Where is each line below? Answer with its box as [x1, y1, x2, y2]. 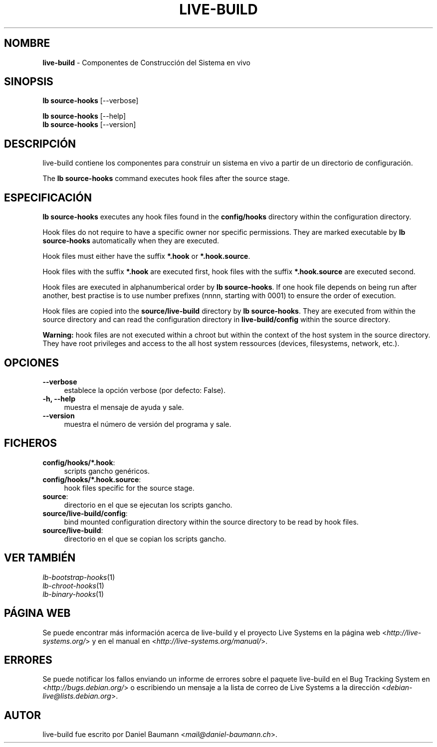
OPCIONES [4, 356, 59, 369]
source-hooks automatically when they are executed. [42, 236, 219, 245]
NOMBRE [4, 37, 50, 50]
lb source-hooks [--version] [42, 120, 136, 129]
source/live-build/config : [42, 509, 128, 518]
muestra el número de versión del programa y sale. [64, 419, 231, 428]
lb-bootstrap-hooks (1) [42, 572, 115, 581]
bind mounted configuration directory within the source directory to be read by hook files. [64, 517, 359, 526]
